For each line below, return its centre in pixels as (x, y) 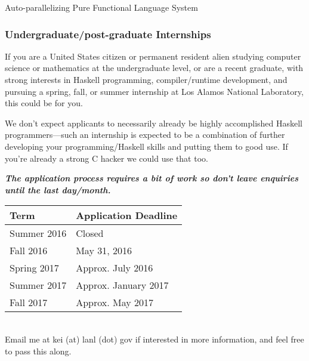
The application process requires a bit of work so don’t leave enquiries (152, 178)
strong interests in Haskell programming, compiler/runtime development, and (146, 79)
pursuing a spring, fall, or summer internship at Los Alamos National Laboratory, (154, 91)
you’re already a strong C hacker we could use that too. (106, 158)
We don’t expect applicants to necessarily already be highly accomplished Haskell (154, 123)
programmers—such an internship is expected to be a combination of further (145, 135)
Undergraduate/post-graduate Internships (108, 34)
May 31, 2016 (104, 251)
